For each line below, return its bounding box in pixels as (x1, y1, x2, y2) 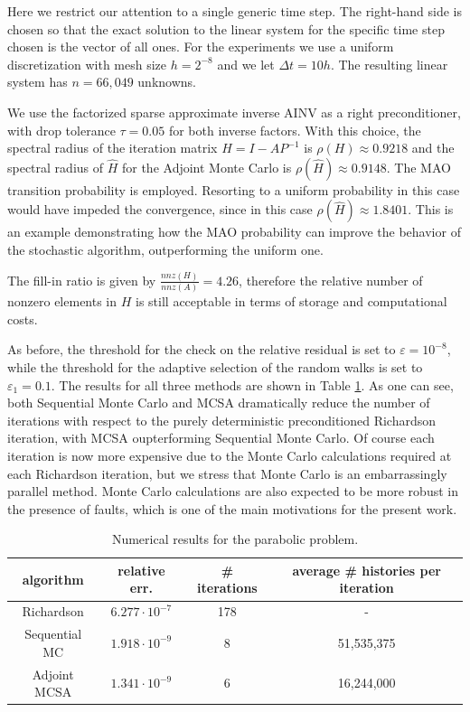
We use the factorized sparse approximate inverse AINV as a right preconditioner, (7, 102, 461, 121)
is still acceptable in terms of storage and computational (136, 292, 447, 311)
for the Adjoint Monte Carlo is (121, 157, 292, 176)
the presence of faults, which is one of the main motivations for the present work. (7, 499, 457, 518)
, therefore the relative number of (239, 270, 423, 289)
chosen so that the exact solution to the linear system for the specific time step (7, 19, 445, 38)
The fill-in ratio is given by (7, 270, 156, 289)
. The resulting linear (330, 54, 448, 73)
